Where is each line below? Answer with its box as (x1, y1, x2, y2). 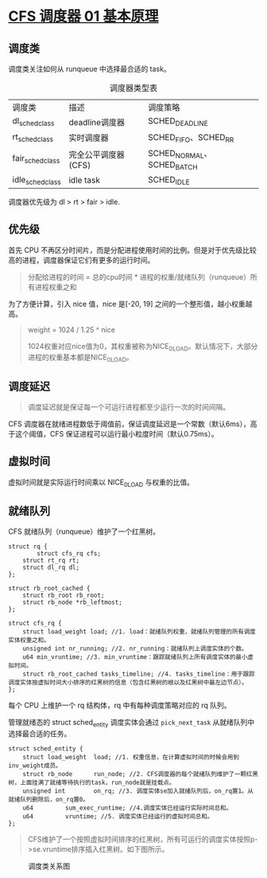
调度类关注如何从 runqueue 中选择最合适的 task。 (8, 65, 171, 73)
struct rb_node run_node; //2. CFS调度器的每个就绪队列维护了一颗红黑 (22, 770, 258, 778)
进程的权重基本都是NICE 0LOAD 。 (27, 352, 133, 364)
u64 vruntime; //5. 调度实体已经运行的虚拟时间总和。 (22, 813, 214, 821)
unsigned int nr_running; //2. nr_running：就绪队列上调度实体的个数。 (22, 645, 248, 653)
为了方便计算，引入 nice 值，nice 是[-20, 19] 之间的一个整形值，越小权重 (8, 299, 246, 308)
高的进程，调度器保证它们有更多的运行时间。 (8, 255, 155, 265)
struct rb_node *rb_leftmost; (22, 598, 123, 606)
